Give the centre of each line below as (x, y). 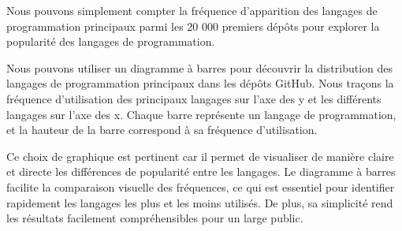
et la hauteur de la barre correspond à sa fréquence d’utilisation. (162, 130)
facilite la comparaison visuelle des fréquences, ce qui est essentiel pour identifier (201, 186)
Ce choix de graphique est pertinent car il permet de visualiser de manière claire (200, 156)
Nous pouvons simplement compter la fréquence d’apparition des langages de (192, 10)
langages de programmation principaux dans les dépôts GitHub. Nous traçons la (200, 83)
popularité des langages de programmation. (111, 41)
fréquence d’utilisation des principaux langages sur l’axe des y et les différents (194, 98)
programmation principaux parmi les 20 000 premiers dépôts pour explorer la (193, 26)
